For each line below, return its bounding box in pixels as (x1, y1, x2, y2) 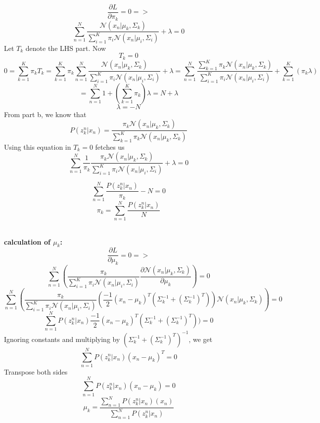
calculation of (4, 236, 50, 247)
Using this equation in (4, 141, 71, 152)
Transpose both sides (4, 366, 68, 377)
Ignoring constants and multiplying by (4, 334, 120, 344)
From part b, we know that (4, 109, 87, 119)
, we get (188, 334, 213, 344)
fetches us (95, 141, 125, 152)
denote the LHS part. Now (25, 42, 106, 53)
